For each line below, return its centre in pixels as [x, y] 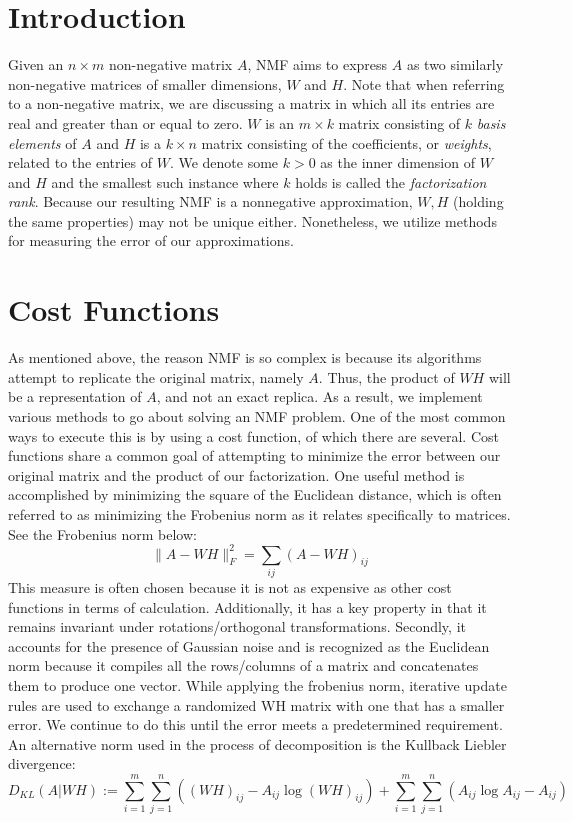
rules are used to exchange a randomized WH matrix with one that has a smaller [256, 704]
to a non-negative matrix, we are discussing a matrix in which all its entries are [251, 103]
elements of [42, 142]
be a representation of [75, 396]
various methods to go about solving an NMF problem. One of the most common [257, 415]
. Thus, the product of [386, 376]
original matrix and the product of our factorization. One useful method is [236, 474]
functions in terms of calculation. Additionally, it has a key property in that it [247, 606]
